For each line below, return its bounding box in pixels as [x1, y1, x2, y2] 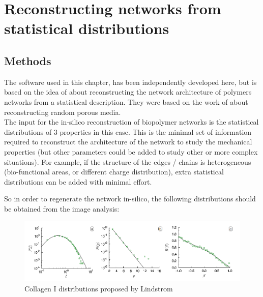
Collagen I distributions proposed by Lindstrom [24, 283, 173, 293]
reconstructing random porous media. [4, 106, 121, 117]
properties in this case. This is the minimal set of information [60, 126, 252, 137]
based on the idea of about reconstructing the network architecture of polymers [4, 86, 252, 97]
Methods [4, 52, 51, 68]
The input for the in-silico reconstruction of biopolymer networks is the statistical [4, 116, 259, 127]
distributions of [4, 126, 52, 137]
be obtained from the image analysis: [4, 203, 120, 214]
